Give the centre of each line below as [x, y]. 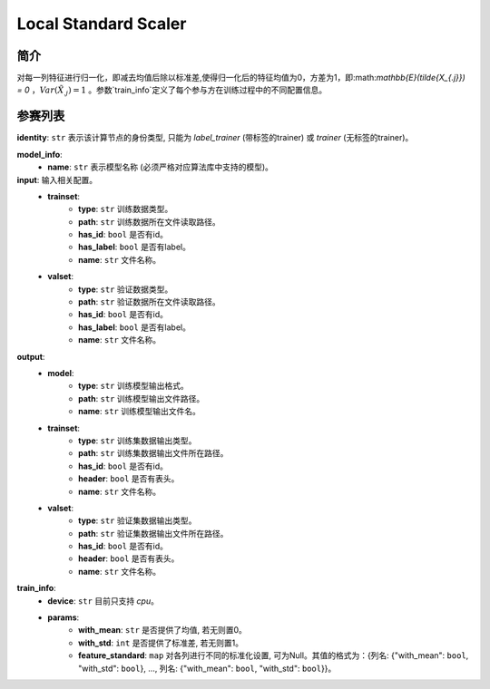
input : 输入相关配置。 [57, 180]
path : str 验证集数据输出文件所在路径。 [153, 533]
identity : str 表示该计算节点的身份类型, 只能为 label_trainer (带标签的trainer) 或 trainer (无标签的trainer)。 [215, 138]
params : [64, 617]
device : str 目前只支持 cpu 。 [103, 601]
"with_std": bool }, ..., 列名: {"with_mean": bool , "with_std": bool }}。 [207, 668]
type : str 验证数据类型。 [126, 289]
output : [31, 356]
